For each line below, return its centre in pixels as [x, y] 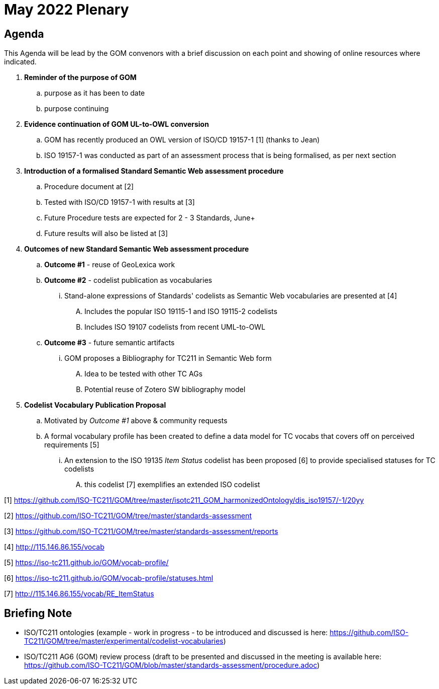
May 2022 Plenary [67, 10]
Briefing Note [38, 613]
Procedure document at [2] [89, 187]
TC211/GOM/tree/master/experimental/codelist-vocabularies [124, 641]
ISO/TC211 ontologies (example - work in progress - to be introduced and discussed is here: [176, 633]
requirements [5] [72, 445]
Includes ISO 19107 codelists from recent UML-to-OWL [175, 327]
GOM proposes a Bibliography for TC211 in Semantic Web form [168, 358]
